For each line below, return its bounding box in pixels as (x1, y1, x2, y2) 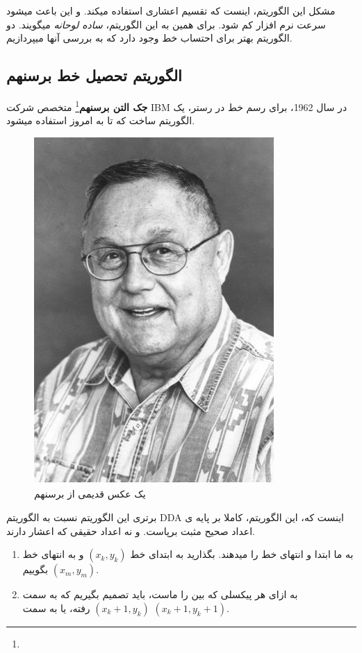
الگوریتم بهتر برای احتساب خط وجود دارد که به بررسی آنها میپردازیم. (6, 31, 293, 45)
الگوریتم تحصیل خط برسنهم (6, 65, 182, 86)
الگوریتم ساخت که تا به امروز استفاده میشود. (6, 113, 195, 128)
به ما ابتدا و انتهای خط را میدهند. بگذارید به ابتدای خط (130, 547, 354, 561)
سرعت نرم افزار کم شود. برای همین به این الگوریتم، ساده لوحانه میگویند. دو (6, 17, 326, 31)
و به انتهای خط (22, 547, 84, 561)
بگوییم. (22, 562, 99, 577)
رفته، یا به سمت (22, 600, 90, 615)
